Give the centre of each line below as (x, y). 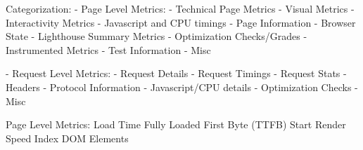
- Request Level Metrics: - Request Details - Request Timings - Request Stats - (176, 73)
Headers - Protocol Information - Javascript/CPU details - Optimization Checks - (182, 87)
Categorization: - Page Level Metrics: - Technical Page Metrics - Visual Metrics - (180, 8)
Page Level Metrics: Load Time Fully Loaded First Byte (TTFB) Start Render (176, 124)
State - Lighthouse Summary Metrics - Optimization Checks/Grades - (157, 36)
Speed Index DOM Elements (67, 138)
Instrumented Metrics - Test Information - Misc (108, 49)
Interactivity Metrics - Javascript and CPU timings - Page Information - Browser (181, 22)
